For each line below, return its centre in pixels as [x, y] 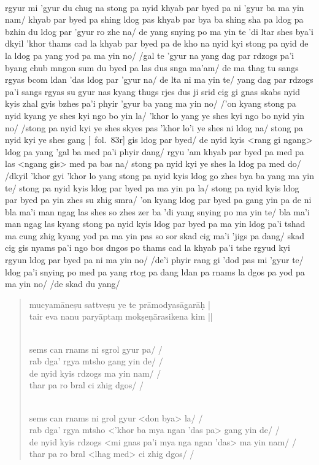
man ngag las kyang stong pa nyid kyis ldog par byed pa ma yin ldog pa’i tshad [155, 224]
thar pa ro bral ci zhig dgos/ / [86, 385]
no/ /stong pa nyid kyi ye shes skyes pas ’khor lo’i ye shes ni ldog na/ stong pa [154, 127]
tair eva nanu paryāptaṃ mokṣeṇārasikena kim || [121, 316]
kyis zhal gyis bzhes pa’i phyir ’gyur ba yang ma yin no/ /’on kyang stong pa [151, 103]
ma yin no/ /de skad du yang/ [63, 284]
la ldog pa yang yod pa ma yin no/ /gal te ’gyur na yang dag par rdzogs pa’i [150, 55]
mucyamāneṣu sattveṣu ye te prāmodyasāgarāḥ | [120, 304]
